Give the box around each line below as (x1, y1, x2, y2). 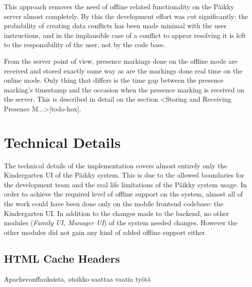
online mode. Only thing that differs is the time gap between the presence (4, 75, 224, 85)
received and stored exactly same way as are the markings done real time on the (4, 65, 243, 75)
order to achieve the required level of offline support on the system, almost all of (4, 189, 243, 199)
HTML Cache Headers (4, 251, 120, 266)
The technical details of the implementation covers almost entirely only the (4, 160, 227, 170)
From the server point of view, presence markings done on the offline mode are (4, 55, 238, 66)
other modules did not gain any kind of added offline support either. (4, 227, 207, 237)
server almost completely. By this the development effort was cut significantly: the (4, 11, 248, 21)
